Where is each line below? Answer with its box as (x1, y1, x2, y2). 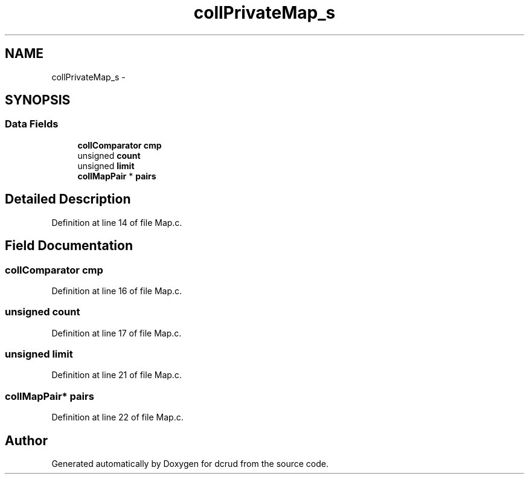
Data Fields (5, 118, 59, 130)
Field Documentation (5, 238, 133, 254)
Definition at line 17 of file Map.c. (51, 327, 182, 338)
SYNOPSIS (5, 92, 71, 108)
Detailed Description (5, 191, 131, 207)
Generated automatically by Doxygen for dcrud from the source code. (51, 458, 329, 469)
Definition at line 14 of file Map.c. (51, 217, 182, 228)
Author (5, 432, 48, 448)
